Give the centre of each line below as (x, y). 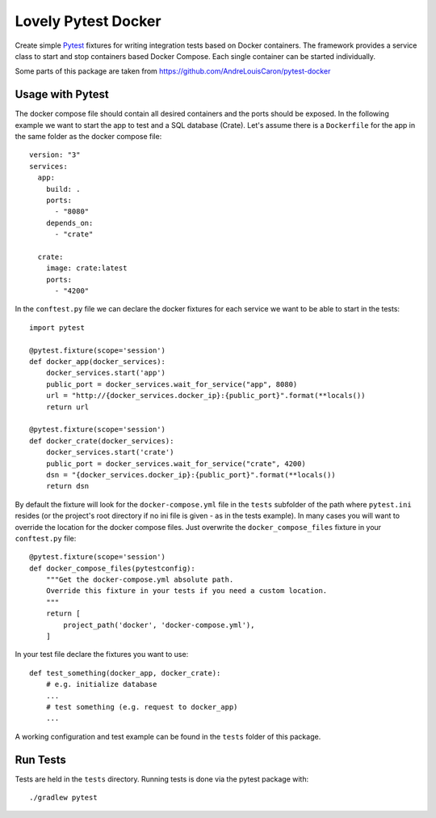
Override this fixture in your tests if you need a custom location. (187, 591)
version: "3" (55, 155)
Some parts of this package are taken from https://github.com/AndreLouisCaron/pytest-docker (173, 71)
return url (67, 407)
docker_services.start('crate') (110, 452)
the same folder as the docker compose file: (88, 137)
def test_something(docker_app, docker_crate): (125, 673)
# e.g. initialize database (101, 684)
